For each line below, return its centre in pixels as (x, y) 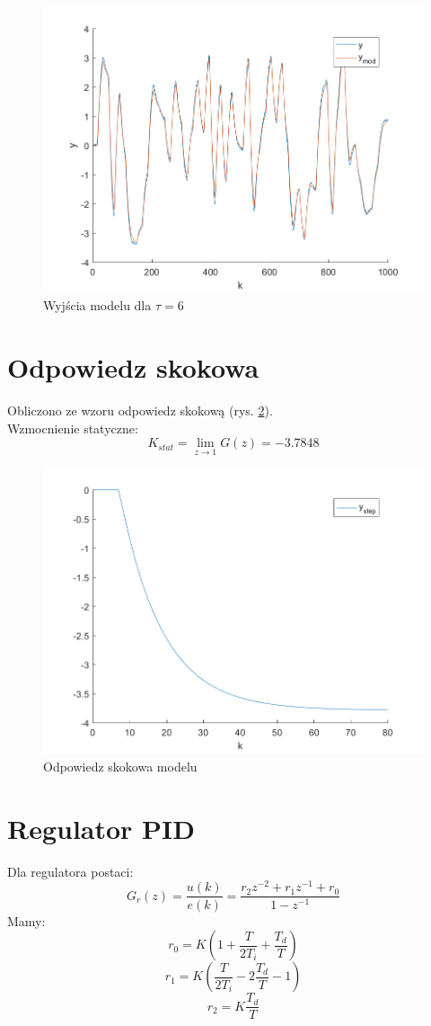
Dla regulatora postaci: (70, 871)
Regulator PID (101, 828)
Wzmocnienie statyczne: (73, 428)
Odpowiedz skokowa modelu (120, 767)
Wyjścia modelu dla (97, 305)
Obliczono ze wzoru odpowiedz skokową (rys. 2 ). (140, 410)
